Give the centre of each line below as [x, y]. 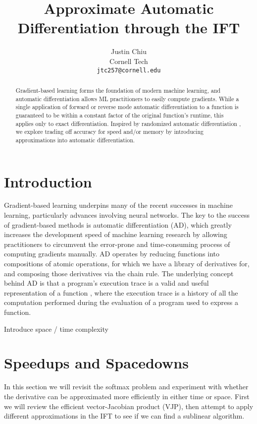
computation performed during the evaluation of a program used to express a [121, 302]
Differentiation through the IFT [129, 28]
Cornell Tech [129, 61]
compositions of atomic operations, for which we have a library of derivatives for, [127, 264]
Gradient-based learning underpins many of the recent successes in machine [118, 205]
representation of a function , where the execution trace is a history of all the [121, 292]
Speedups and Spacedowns [96, 363]
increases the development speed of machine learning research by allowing [116, 234]
